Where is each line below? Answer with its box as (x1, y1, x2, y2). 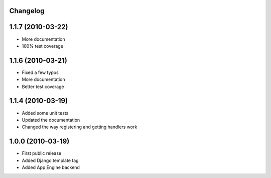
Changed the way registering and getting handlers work (22, 124, 138, 130)
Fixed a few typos (22, 69, 59, 75)
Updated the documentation (22, 117, 80, 123)
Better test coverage (22, 83, 64, 90)
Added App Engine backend (22, 164, 80, 170)
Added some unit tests (22, 110, 69, 116)
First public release (22, 150, 62, 156)
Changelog (9, 7, 45, 15)
